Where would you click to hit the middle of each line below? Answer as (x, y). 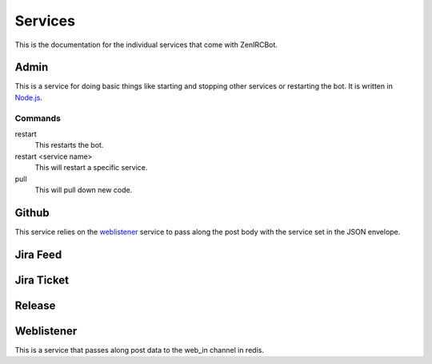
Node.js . (29, 97)
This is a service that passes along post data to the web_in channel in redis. (139, 350)
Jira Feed (38, 254)
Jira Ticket (42, 280)
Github (32, 213)
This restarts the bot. (69, 145)
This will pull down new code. (84, 190)
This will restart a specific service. (91, 168)
